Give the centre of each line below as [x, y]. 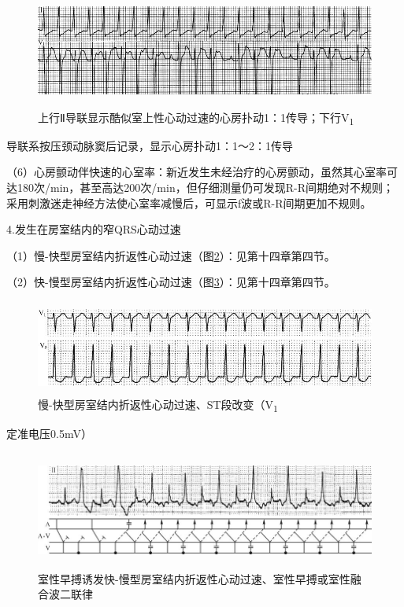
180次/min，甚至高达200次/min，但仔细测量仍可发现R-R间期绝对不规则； [205, 187]
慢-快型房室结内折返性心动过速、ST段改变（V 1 [158, 406]
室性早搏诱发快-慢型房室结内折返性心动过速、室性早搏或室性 [194, 578]
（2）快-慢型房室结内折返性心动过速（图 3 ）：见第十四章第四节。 [171, 282]
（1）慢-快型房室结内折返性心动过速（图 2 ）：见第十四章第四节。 [171, 255]
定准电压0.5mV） [49, 433]
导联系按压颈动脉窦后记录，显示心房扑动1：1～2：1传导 [150, 145]
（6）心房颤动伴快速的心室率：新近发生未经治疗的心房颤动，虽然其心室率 [196, 172]
